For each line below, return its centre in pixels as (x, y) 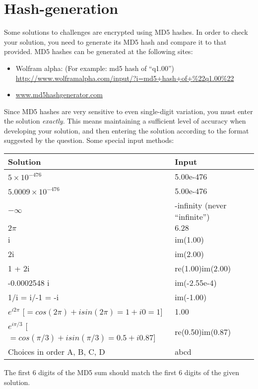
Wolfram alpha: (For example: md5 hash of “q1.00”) (95, 68)
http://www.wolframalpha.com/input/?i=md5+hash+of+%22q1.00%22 (125, 78)
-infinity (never (201, 205)
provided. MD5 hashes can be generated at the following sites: (98, 51)
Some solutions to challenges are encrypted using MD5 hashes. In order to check (126, 32)
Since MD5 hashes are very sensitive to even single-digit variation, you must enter (129, 111)
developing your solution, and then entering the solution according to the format (127, 130)
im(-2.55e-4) (196, 283)
